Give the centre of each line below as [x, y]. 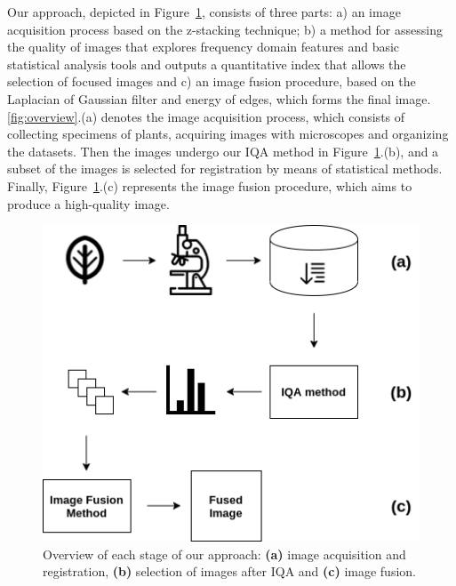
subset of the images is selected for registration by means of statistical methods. [225, 169]
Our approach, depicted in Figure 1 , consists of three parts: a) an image [204, 12]
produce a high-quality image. [88, 203]
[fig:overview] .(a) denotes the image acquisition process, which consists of [206, 116]
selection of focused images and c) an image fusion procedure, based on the [212, 81]
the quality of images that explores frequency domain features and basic [204, 47]
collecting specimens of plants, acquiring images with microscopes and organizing [228, 134]
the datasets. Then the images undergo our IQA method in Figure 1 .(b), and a [223, 151]
